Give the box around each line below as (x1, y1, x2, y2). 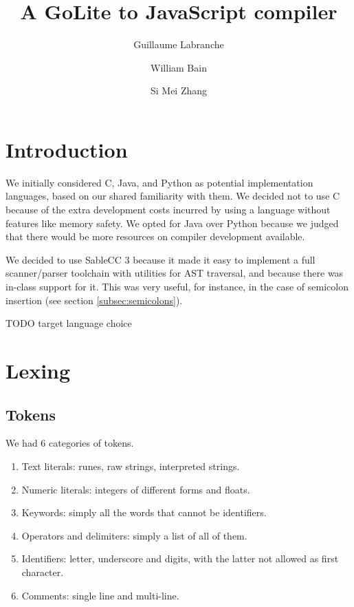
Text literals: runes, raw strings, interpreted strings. (21, 458, 240, 473)
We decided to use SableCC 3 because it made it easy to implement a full (5, 252, 316, 266)
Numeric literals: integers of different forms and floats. (21, 482, 250, 496)
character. (21, 564, 64, 579)
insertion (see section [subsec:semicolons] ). (5, 292, 183, 307)
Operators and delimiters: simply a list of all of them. (21, 528, 247, 542)
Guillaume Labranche (133, 37, 224, 52)
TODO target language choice (5, 316, 132, 330)
